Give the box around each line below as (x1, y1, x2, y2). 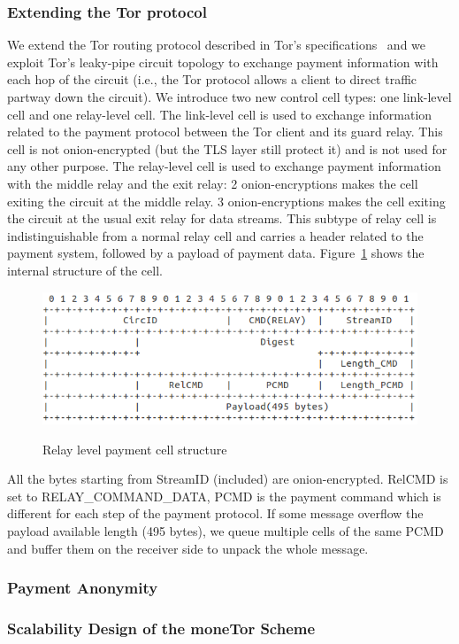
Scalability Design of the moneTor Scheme (7, 617, 316, 639)
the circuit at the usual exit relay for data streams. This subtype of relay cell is (7, 209, 437, 228)
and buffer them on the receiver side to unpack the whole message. (7, 539, 369, 557)
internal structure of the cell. (7, 260, 163, 279)
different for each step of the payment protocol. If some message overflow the (7, 504, 424, 523)
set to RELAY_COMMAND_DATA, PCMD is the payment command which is (7, 486, 441, 505)
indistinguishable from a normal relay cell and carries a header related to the (7, 226, 424, 244)
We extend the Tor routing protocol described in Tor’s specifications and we (7, 35, 426, 54)
